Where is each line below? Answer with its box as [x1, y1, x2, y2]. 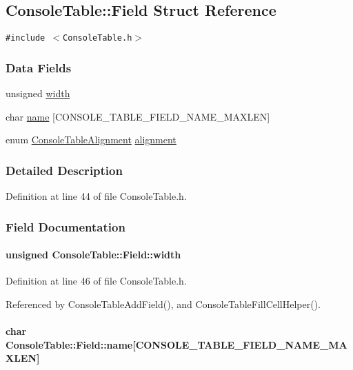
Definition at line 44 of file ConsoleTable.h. [6, 189, 187, 203]
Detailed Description [6, 161, 123, 178]
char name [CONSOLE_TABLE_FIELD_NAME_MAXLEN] [6, 109, 270, 123]
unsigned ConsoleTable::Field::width [6, 247, 181, 262]
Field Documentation [6, 218, 125, 235]
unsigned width [6, 86, 70, 101]
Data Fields [6, 59, 72, 76]
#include [6, 33, 46, 43]
